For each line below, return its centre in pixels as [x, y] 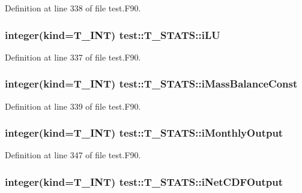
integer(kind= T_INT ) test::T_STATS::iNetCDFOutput [144, 181]
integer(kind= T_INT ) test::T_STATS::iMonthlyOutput [144, 133]
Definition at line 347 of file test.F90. [73, 155]
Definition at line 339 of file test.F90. [73, 106]
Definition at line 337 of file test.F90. [73, 57]
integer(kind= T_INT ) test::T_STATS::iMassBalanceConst [151, 84]
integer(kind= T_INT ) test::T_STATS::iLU [113, 34]
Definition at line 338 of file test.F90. [73, 8]
